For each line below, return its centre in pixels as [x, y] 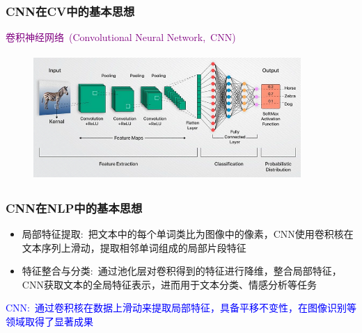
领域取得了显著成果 [49, 321]
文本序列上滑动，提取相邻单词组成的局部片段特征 [134, 247]
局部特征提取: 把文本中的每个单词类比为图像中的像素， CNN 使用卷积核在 [188, 234]
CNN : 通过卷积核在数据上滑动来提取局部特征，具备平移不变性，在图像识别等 [181, 308]
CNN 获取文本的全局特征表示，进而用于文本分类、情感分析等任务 [169, 284]
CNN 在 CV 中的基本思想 [70, 11]
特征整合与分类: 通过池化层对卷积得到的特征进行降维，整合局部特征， [182, 271]
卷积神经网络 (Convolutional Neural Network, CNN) [121, 37]
